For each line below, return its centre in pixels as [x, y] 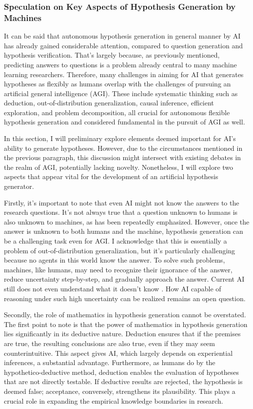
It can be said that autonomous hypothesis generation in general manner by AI [122, 36]
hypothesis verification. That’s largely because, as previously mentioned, [112, 55]
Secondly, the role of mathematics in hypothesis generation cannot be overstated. [125, 315]
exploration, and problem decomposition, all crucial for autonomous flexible [117, 112]
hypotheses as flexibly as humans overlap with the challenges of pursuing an [117, 84]
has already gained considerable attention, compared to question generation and [124, 45]
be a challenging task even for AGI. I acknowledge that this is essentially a [116, 241]
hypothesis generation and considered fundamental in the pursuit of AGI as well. [125, 122]
